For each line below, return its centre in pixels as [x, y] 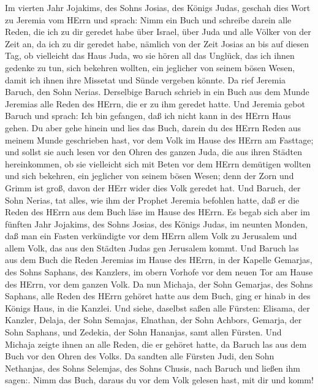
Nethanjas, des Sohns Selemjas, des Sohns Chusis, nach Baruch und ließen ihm [153, 368]
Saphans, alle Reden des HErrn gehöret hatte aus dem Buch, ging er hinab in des [158, 296]
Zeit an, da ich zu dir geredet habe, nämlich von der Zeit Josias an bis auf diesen [157, 43]
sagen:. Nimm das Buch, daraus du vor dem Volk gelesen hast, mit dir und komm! [159, 380]
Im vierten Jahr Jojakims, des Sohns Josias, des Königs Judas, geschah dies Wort [158, 7]
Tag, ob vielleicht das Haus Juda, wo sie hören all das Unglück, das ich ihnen [150, 55]
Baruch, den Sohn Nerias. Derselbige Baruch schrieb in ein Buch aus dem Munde [157, 92]
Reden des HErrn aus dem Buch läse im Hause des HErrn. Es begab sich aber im [157, 212]
